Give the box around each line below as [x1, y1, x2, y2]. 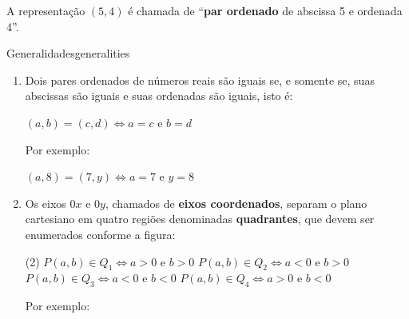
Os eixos [25, 194, 66, 211]
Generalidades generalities [6, 45, 130, 62]
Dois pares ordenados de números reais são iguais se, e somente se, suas [25, 71, 375, 88]
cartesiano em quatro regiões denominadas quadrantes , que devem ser [25, 210, 375, 227]
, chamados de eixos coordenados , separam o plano [105, 194, 367, 211]
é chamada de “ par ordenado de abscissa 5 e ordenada [128, 2, 403, 18]
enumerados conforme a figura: [25, 225, 176, 242]
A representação [6, 2, 85, 18]
